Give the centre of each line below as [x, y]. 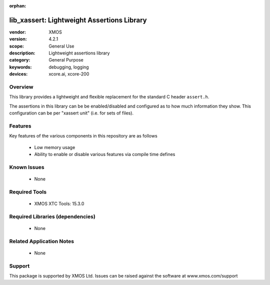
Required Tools [28, 191]
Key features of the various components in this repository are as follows [83, 136]
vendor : [17, 32]
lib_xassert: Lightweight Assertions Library [78, 20]
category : [20, 60]
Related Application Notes [42, 241]
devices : [18, 74]
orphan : [18, 6]
